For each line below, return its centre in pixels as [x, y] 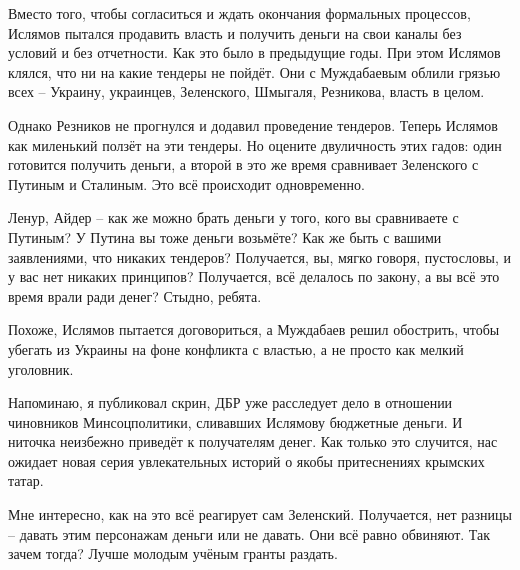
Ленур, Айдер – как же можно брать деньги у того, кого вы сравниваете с [233, 217]
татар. [26, 480]
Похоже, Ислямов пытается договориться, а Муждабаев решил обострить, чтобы [254, 329]
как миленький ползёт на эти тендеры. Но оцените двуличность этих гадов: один [255, 144]
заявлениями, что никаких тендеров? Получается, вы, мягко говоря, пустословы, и [259, 256]
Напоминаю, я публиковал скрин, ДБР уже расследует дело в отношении [230, 402]
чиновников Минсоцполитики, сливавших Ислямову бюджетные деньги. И [235, 421]
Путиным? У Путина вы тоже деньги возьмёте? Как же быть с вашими [225, 236]
